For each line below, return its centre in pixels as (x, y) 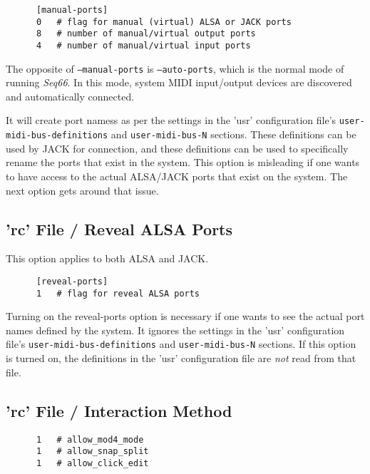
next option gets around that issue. (82, 190)
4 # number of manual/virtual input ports (143, 45)
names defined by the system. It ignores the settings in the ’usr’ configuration (175, 330)
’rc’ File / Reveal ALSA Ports (119, 228)
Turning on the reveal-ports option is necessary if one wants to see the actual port (185, 316)
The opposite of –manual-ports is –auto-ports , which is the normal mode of (175, 68)
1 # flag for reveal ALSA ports (118, 293)
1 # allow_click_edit (92, 463)
